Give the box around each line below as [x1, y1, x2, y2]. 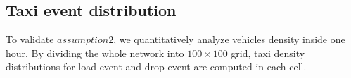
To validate [6, 32, 54, 47]
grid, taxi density [231, 45, 305, 60]
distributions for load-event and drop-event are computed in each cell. [6, 59, 307, 74]
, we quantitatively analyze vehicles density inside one [113, 32, 345, 47]
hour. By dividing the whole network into [6, 45, 184, 60]
